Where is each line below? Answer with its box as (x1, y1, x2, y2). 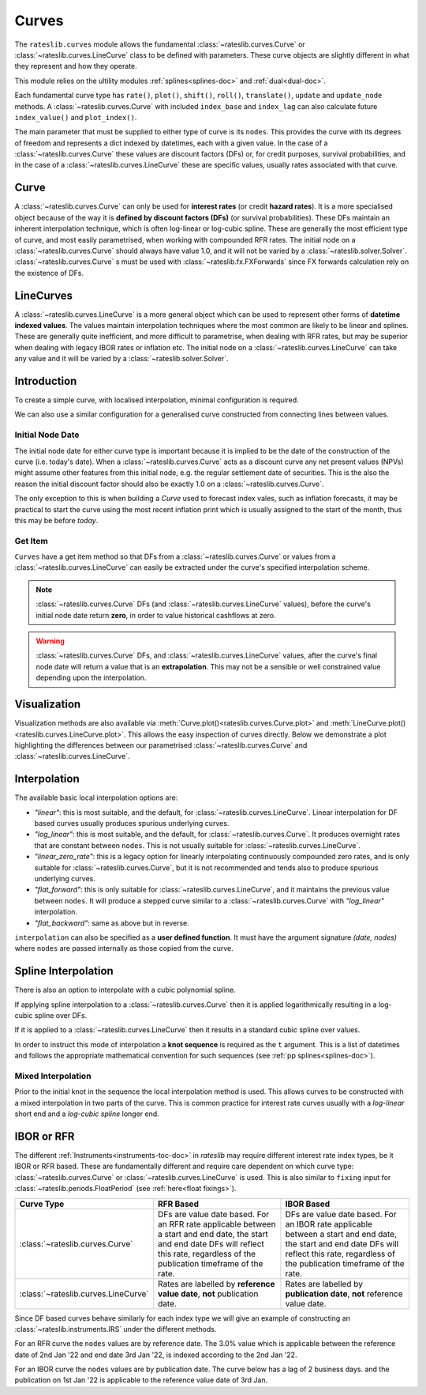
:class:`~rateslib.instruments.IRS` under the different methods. (14, 1324, 217, 1333)
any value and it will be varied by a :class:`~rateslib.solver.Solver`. (14, 354, 229, 364)
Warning (35, 636, 65, 646)
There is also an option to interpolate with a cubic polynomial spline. (14, 985, 236, 995)
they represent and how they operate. (14, 62, 137, 71)
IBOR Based (285, 1198, 331, 1209)
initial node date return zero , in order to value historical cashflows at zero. (35, 610, 276, 620)
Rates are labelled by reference (158, 1278, 275, 1289)
